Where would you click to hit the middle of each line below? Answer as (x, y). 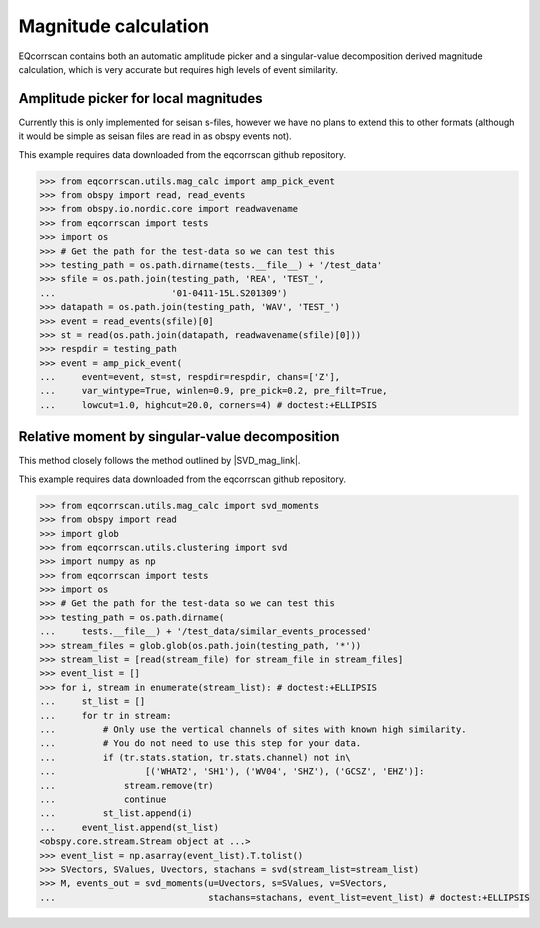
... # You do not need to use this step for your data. (200, 743)
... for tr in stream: (105, 715)
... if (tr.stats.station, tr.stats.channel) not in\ (195, 757)
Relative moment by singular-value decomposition (179, 436)
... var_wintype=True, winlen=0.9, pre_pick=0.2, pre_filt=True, (213, 391)
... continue (103, 799)
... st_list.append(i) (116, 813)
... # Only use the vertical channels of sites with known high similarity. (253, 729)
